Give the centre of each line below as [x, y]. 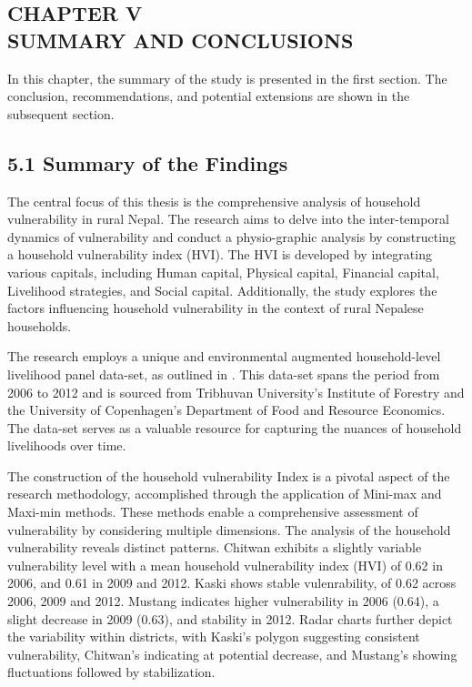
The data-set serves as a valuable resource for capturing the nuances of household [235, 427]
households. [40, 325]
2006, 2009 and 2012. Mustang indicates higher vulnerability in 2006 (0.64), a [223, 601]
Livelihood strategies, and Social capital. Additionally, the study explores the [222, 290]
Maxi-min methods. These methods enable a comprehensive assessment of [213, 512]
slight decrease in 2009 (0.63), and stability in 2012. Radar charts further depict [230, 618]
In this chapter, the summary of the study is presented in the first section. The [227, 78]
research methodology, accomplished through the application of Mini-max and [225, 494]
